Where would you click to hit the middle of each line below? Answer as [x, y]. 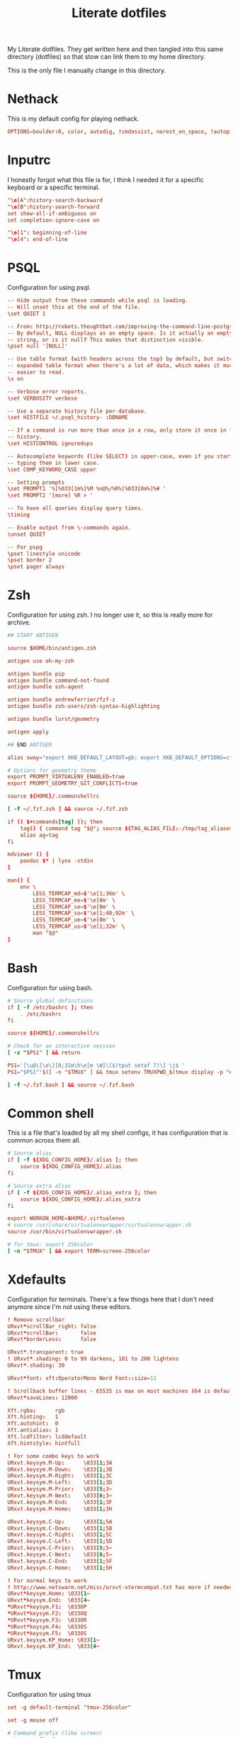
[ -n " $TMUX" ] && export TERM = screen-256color [79, 1251]
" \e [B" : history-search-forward [53, 207]
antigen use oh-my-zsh [41, 661]
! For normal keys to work [47, 1581]
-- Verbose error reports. [47, 391]
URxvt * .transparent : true [45, 1352]
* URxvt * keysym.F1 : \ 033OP [47, 1607]
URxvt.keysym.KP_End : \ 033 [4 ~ [53, 1647]
